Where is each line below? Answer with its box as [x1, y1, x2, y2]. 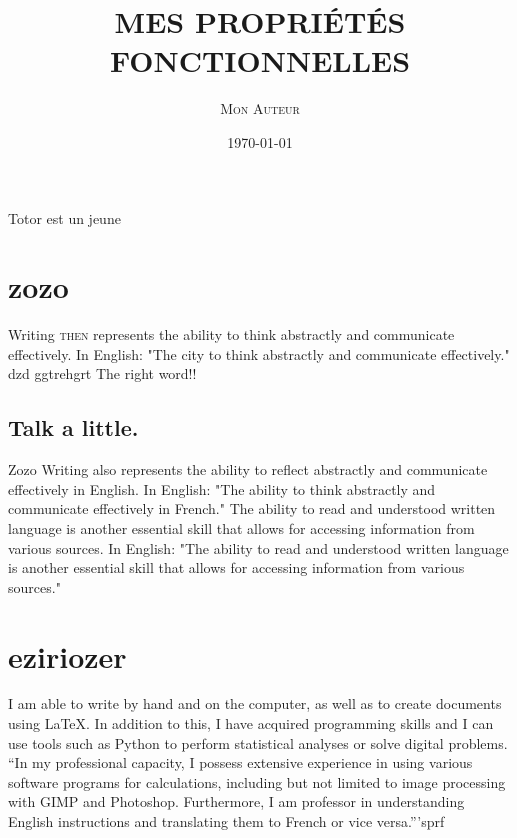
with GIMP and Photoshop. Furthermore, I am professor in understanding [8, 791, 465, 812]
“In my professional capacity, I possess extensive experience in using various [8, 752, 473, 773]
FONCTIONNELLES [109, 40, 411, 81]
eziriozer [8, 635, 127, 676]
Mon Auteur [220, 98, 300, 119]
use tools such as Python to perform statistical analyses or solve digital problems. [8, 732, 508, 753]
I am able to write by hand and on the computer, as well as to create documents [8, 693, 502, 714]
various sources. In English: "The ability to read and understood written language [8, 537, 509, 558]
